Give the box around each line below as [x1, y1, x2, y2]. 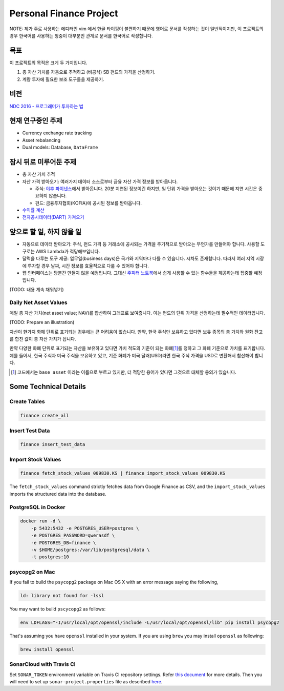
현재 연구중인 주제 [9, 116, 62, 125]
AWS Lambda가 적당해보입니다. [36, 248, 100, 254]
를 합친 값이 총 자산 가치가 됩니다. [9, 336, 76, 342]
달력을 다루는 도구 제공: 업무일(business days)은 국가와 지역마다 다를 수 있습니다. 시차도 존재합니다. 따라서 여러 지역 [22, 255, 255, 261]
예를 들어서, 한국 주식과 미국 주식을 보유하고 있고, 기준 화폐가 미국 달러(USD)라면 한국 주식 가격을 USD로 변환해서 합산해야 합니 [9, 352, 264, 358]
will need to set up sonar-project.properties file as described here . [9, 679, 163, 685]
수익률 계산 [22, 207, 45, 213]
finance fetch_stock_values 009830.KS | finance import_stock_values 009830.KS [20, 471, 226, 476]
